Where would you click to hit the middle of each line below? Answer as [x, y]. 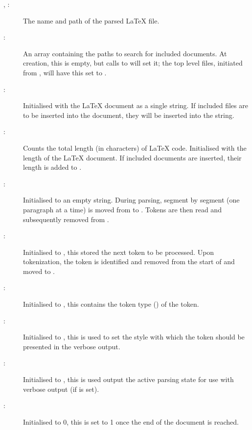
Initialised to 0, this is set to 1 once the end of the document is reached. [131, 421]
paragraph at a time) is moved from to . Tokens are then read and [122, 209]
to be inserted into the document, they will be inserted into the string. [129, 115]
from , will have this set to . [65, 72]
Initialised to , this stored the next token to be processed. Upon [119, 252]
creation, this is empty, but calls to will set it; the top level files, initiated [133, 63]
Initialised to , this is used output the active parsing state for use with [128, 379]
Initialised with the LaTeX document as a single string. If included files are [136, 105]
